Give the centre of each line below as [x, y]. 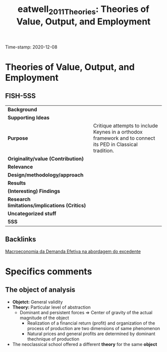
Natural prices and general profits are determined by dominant [91, 334]
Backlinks [21, 240]
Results [17, 183]
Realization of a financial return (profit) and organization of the [91, 323]
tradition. [104, 151]
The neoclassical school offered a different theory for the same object [85, 344]
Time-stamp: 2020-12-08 [31, 47]
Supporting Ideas [29, 117]
